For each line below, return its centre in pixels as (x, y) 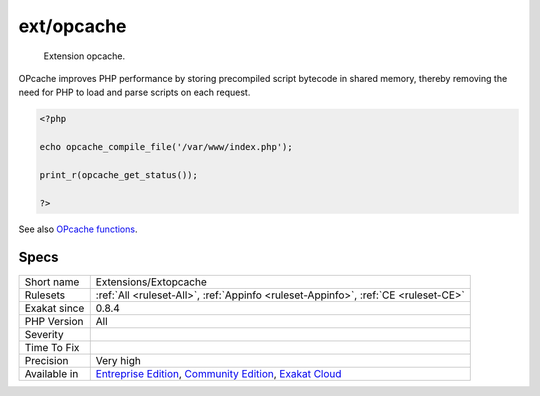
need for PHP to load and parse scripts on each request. (134, 92)
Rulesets (44, 295)
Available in (51, 373)
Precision (46, 360)
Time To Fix (52, 347)
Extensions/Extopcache (151, 282)
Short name (52, 282)
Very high (118, 360)
